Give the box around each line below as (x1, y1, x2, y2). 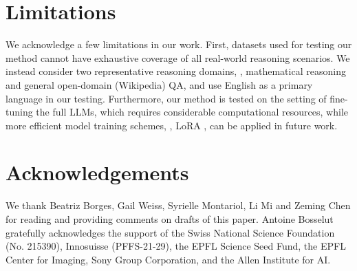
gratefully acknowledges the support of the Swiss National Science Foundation (6, 225, 335, 239)
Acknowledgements (6, 158, 189, 186)
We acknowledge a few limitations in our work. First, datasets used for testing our (6, 37, 352, 52)
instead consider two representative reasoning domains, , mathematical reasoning (6, 64, 346, 78)
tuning (6, 105, 33, 119)
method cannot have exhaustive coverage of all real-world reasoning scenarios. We (6, 50, 350, 65)
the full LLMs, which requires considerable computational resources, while (36, 105, 348, 119)
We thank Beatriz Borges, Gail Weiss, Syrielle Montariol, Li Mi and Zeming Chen (6, 198, 351, 213)
